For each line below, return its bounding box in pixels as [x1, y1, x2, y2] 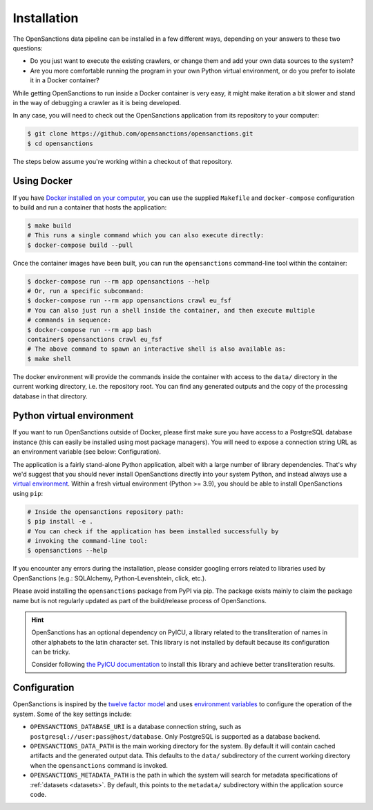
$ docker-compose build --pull [27, 241, 134, 249]
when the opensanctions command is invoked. [30, 761, 169, 769]
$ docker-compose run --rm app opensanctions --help [27, 277, 210, 285]
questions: [12, 44, 43, 52]
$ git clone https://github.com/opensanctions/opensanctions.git [27, 130, 254, 138]
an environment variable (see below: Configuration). [12, 448, 162, 456]
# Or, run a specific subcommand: [27, 287, 144, 295]
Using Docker [12, 175, 73, 187]
